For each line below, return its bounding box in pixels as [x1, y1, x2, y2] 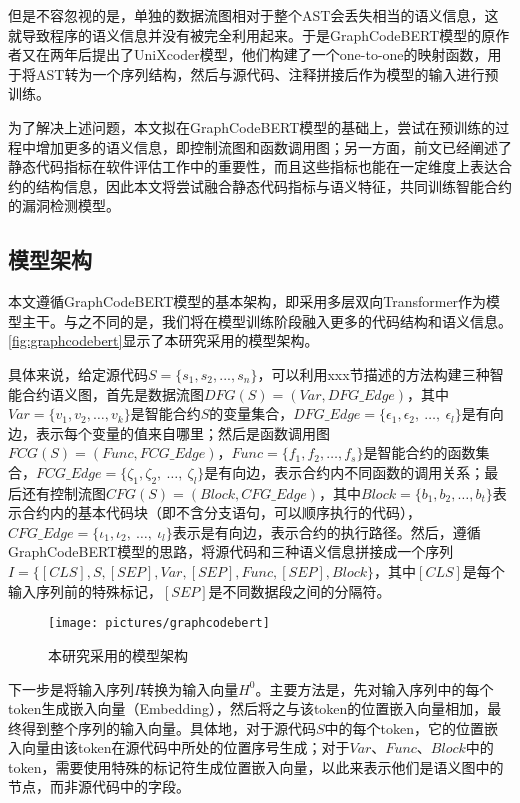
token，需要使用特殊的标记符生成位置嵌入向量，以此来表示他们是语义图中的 [8, 756, 504, 777]
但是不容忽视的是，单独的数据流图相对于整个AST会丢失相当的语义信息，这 [8, 5, 499, 25]
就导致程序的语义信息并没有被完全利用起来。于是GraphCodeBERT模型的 [8, 24, 482, 45]
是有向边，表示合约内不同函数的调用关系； [204, 461, 485, 482]
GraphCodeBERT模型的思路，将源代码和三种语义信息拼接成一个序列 [8, 541, 454, 562]
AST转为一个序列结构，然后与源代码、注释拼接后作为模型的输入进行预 [35, 63, 499, 84]
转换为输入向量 [140, 678, 239, 699]
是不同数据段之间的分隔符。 [208, 580, 391, 601]
